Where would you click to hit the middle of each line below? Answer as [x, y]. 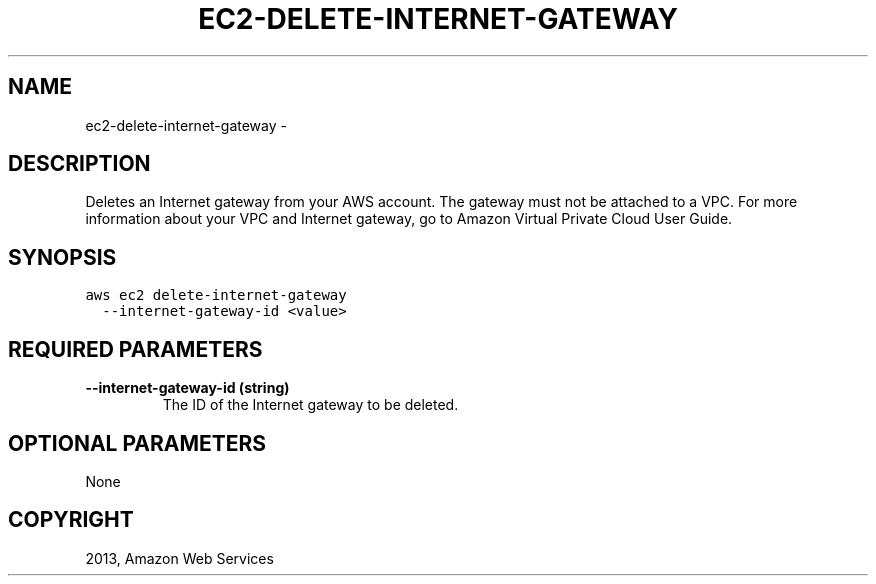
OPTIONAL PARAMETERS [137, 443]
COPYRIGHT [71, 520]
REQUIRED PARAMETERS [135, 349]
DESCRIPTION [79, 164]
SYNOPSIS [62, 257]
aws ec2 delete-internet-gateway [216, 295]
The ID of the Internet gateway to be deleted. [310, 405]
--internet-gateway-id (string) [187, 388]
